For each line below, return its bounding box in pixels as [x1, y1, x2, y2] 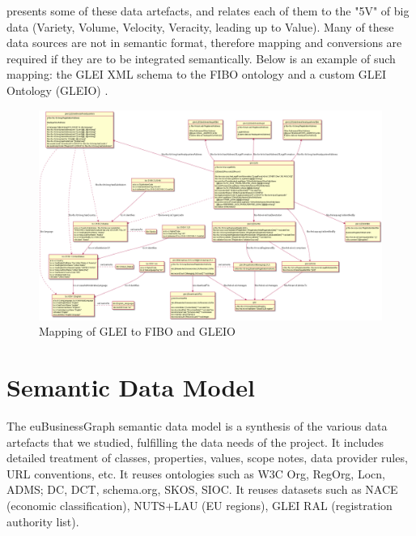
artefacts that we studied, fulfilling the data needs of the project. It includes [6, 433, 384, 450]
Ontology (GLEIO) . [6, 81, 108, 98]
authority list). [6, 512, 79, 530]
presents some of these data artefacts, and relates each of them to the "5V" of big [6, 2, 410, 19]
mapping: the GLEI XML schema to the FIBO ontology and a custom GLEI [6, 66, 387, 83]
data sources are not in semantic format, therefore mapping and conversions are [6, 34, 402, 51]
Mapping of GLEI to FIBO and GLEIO [39, 323, 236, 340]
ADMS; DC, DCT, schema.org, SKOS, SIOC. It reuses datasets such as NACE [6, 481, 398, 498]
